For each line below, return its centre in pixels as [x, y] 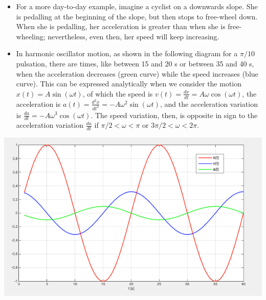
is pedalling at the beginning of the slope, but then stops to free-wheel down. [137, 16]
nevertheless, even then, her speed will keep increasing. [134, 36]
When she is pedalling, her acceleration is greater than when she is [121, 26]
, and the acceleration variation [209, 103]
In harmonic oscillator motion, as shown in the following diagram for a [127, 53]
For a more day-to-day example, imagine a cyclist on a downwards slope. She [137, 6]
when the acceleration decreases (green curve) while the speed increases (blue [137, 73]
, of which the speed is [118, 93]
